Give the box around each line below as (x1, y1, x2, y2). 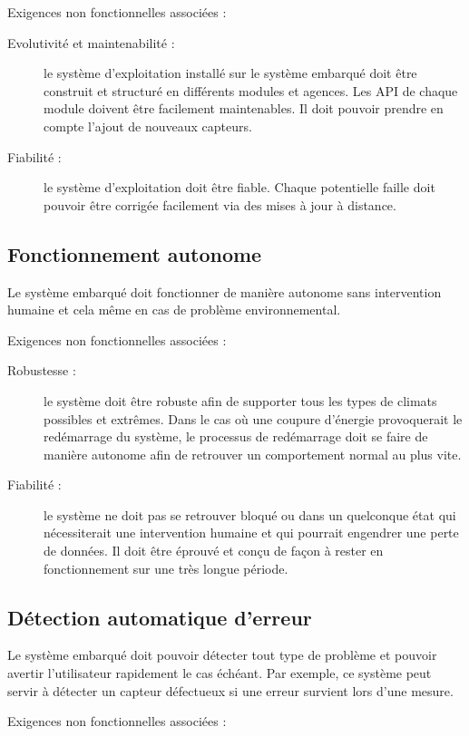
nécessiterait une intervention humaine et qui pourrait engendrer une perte (44, 523, 459, 542)
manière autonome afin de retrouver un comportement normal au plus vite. (44, 444, 462, 463)
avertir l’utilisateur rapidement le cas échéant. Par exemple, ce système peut (7, 663, 432, 683)
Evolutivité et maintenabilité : (7, 33, 175, 52)
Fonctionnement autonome (7, 239, 262, 267)
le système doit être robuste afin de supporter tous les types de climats (44, 391, 437, 410)
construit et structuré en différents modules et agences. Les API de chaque (44, 81, 458, 100)
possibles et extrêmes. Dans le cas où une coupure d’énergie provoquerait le (44, 409, 463, 428)
